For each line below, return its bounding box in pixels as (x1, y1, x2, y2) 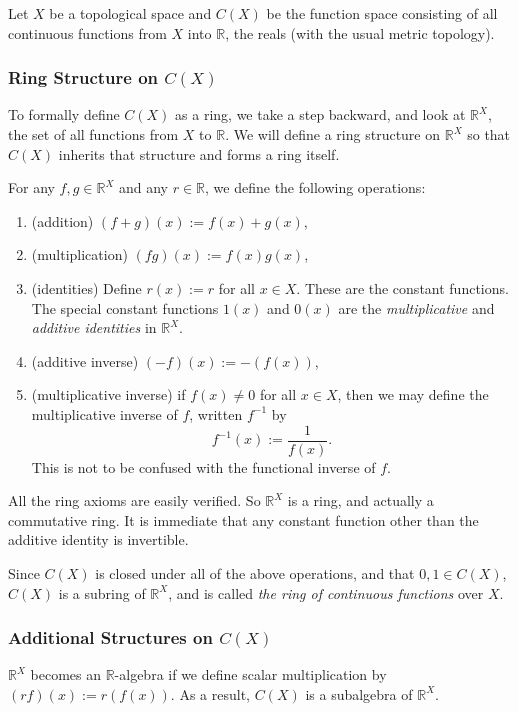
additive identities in (31, 317, 157, 338)
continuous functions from (8, 22, 167, 43)
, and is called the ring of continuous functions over (168, 582, 484, 603)
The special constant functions (31, 297, 219, 318)
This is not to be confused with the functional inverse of (31, 456, 376, 477)
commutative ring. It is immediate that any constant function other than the (8, 509, 479, 530)
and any (118, 177, 169, 198)
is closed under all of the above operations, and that (95, 562, 415, 583)
